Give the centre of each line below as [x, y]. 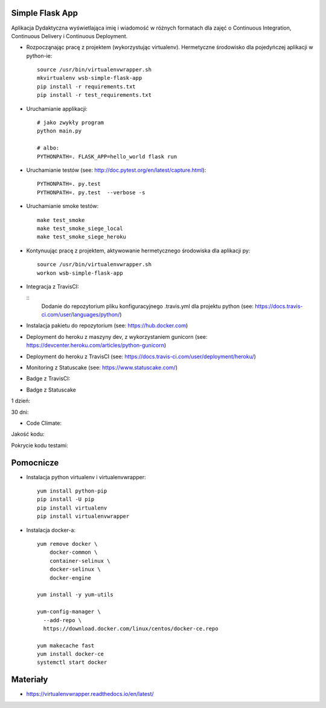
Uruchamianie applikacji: [57, 108]
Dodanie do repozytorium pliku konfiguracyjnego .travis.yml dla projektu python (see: [147, 306]
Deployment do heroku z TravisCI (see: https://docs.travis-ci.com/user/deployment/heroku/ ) [141, 356]
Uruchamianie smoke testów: [62, 206]
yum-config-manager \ [69, 612]
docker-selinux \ [75, 569]
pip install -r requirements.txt [86, 87]
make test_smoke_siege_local [80, 228]
